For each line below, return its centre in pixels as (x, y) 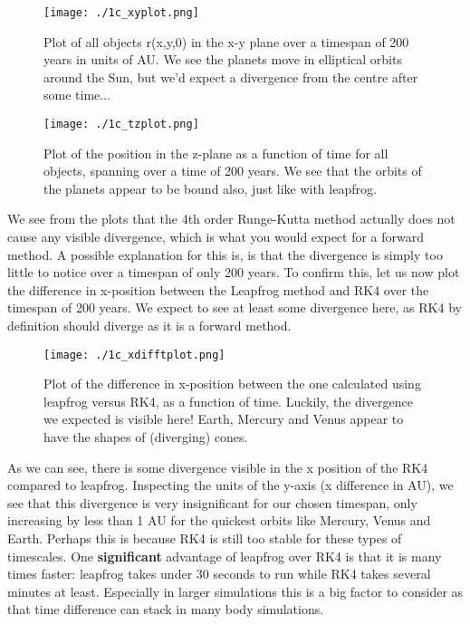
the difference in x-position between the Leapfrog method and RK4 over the (218, 289)
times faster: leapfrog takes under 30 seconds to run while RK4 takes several (219, 574)
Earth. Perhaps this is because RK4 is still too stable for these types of (205, 538)
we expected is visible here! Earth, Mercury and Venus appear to (224, 419)
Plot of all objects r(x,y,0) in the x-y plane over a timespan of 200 (226, 41)
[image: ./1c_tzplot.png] (121, 125)
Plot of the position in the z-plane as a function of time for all (216, 153)
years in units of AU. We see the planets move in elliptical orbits (223, 59)
